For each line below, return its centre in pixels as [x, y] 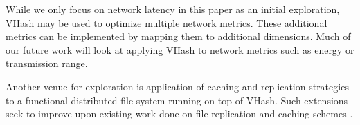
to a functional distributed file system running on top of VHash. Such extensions [177, 100]
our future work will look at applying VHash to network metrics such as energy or [180, 49]
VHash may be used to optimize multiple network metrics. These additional [166, 22]
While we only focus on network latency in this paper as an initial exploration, [173, 9]
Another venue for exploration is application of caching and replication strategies [177, 86]
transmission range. [47, 63]
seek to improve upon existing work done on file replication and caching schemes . [179, 114]
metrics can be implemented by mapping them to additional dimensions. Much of [178, 36]
